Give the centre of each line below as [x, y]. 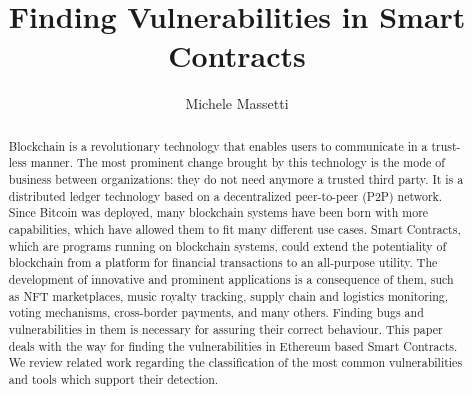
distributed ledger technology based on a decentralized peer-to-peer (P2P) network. [225, 195]
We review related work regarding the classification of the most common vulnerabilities [235, 362]
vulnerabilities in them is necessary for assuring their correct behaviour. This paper [225, 328]
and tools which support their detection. [113, 378]
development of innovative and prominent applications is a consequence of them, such [231, 278]
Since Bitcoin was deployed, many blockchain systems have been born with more [218, 212]
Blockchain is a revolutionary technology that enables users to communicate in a [218, 145]
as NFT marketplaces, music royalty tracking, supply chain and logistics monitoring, [228, 295]
